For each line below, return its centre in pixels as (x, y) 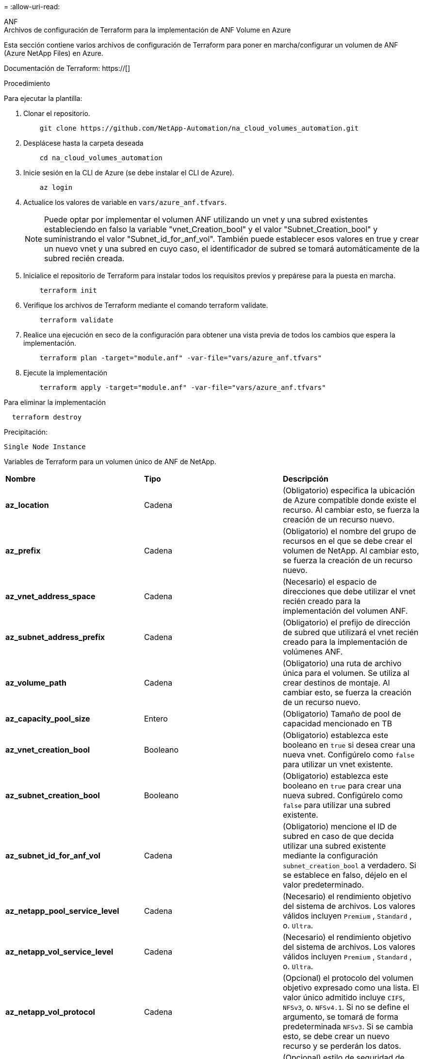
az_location (27, 505)
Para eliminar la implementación (55, 402)
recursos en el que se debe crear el (347, 541)
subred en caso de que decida (338, 836)
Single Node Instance (45, 447)
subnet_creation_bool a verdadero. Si (349, 865)
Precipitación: (26, 432)
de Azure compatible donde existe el (350, 500)
